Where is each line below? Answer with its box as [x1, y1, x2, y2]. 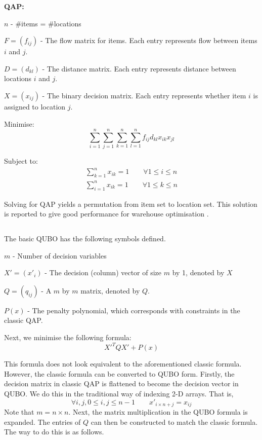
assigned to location [4, 101, 66, 112]
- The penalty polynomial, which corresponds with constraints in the [27, 305, 240, 315]
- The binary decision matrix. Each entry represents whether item [42, 90, 246, 100]
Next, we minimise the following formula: [4, 332, 132, 343]
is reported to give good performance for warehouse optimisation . [4, 208, 209, 219]
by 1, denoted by [172, 267, 225, 278]
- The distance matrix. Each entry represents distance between [42, 63, 236, 74]
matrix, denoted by [80, 285, 140, 296]
